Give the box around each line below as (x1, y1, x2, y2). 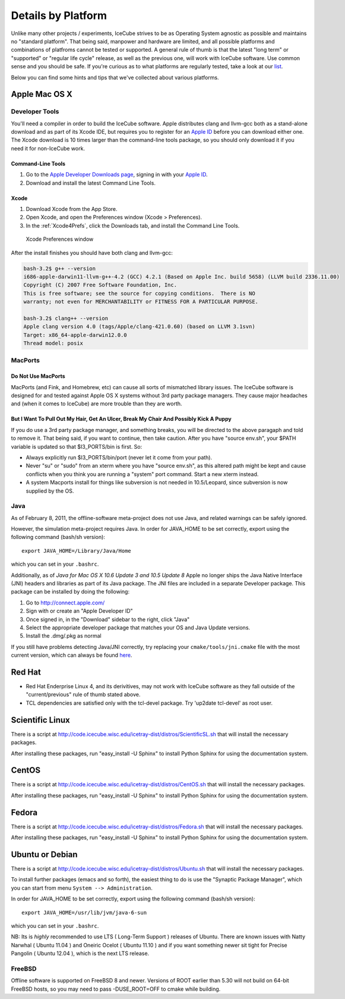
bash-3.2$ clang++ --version (23, 315, 109, 322)
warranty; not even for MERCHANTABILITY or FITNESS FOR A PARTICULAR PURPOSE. (23, 298, 258, 305)
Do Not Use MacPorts (11, 373, 65, 380)
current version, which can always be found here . (11, 651, 132, 659)
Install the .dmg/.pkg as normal (26, 632, 102, 639)
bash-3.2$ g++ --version (23, 265, 96, 272)
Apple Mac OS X (11, 89, 72, 99)
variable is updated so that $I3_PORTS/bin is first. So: (11, 443, 143, 450)
